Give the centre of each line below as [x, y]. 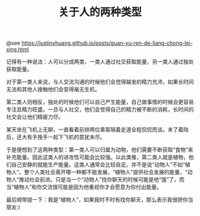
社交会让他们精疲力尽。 [35, 117]
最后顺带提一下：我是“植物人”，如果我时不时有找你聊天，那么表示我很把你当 [100, 200]
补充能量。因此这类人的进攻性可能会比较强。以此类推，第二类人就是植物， [97, 157]
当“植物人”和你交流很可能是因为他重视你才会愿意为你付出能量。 [84, 187]
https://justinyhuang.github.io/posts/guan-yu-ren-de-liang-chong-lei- [107, 43]
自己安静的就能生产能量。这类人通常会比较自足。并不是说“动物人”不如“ [98, 165]
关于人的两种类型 [100, 12]
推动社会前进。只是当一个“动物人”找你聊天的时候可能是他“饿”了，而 [101, 180]
